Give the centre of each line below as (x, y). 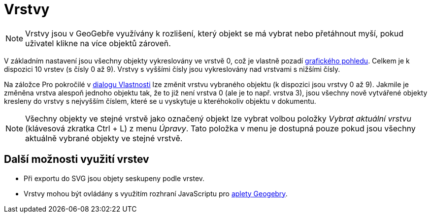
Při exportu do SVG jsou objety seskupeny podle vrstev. (114, 178)
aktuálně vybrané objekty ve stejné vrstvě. (104, 138)
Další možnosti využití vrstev (77, 159)
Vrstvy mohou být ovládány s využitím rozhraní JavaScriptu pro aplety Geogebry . (156, 193)
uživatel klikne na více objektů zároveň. (98, 43)
